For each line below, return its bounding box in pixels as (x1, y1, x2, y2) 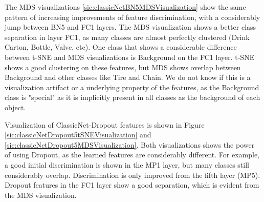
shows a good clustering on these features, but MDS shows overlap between (5, 62, 241, 72)
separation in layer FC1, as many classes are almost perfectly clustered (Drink (5, 31, 250, 42)
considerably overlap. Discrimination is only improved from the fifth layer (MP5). (5, 169, 260, 180)
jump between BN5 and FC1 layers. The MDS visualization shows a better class (5, 22, 256, 32)
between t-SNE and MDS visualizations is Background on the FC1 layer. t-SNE (5, 51, 255, 62)
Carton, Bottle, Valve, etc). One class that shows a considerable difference (5, 42, 237, 52)
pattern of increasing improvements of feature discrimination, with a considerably (5, 11, 260, 22)
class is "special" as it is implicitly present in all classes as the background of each (5, 92, 260, 103)
